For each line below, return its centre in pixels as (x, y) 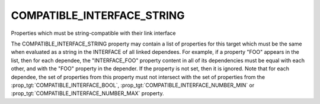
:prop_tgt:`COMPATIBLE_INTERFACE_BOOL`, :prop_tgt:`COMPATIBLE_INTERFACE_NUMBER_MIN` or (133, 85)
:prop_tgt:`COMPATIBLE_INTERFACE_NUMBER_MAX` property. (87, 93)
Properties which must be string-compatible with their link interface (93, 33)
